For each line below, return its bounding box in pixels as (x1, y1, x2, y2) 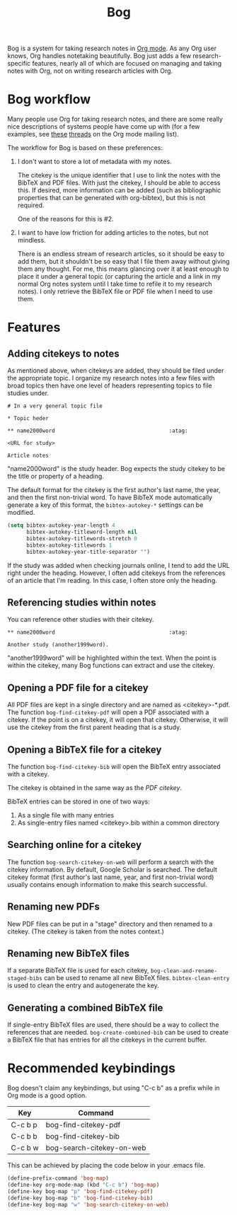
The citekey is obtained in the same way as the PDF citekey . (7, 783, 183, 792)
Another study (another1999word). (7, 641, 110, 649)
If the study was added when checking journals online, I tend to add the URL (7, 561, 230, 569)
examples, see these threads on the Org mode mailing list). (7, 130, 179, 139)
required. (17, 201, 45, 209)
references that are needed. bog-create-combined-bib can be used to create (7, 1028, 229, 1037)
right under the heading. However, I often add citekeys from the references (7, 569, 226, 577)
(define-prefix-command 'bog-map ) (7, 1175, 110, 1182)
